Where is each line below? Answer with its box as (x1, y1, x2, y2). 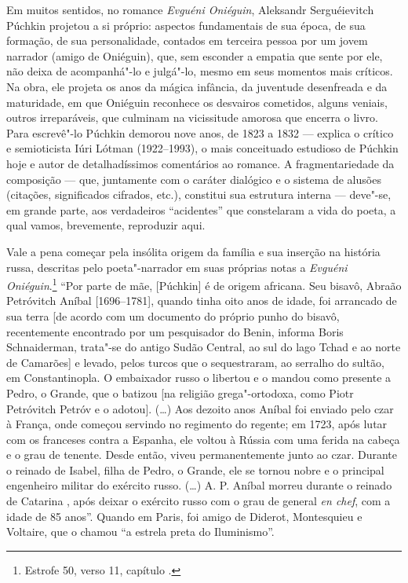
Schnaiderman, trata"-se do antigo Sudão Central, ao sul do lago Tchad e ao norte (6, 339, 401, 355)
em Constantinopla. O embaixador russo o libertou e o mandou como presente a (6, 369, 392, 386)
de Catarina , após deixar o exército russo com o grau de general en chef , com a (6, 493, 391, 509)
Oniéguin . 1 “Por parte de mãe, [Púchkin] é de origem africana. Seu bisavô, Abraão (6, 275, 402, 293)
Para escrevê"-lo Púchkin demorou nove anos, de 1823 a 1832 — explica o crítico (6, 124, 394, 141)
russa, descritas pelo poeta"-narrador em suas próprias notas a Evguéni (6, 258, 348, 275)
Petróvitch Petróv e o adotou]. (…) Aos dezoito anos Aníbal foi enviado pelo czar (6, 400, 394, 416)
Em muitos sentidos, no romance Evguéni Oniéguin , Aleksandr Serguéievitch (6, 2, 374, 17)
